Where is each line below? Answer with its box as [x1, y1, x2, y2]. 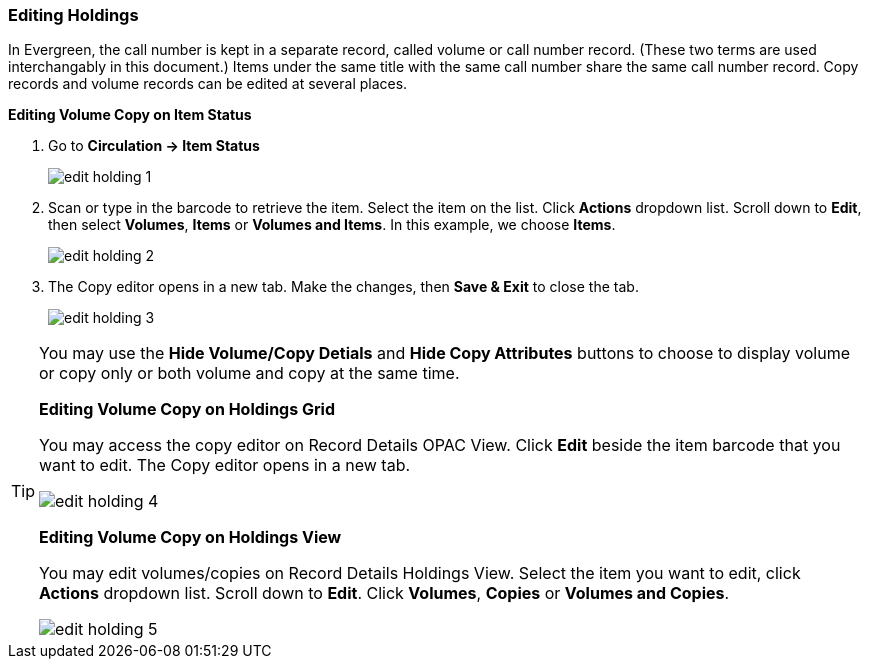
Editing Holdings [8, 5, 139, 25]
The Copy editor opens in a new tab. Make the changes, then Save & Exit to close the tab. [48, 278, 639, 296]
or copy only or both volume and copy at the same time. [39, 363, 460, 384]
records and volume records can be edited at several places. [8, 75, 408, 93]
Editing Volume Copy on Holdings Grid [39, 399, 335, 420]
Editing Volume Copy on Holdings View [39, 527, 342, 548]
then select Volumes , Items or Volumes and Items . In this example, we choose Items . [48, 216, 616, 234]
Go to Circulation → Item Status [48, 137, 260, 155]
